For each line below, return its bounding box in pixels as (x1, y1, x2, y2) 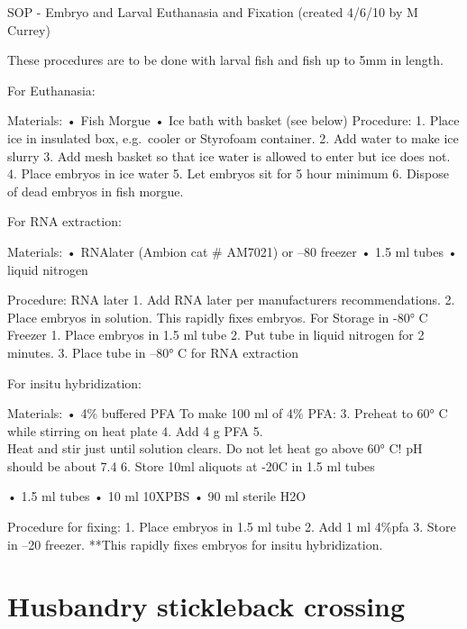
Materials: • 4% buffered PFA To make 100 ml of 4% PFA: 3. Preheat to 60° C (7, 404, 448, 423)
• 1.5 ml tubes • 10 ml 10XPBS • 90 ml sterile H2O (7, 487, 307, 506)
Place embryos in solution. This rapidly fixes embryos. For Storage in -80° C (7, 307, 428, 326)
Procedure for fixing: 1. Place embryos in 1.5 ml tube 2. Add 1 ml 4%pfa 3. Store (7, 517, 456, 536)
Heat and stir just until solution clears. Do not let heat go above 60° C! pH (7, 439, 423, 458)
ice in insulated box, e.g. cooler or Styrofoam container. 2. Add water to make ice (7, 128, 459, 147)
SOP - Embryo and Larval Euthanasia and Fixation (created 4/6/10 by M (7, 3, 418, 21)
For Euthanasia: (7, 80, 96, 99)
